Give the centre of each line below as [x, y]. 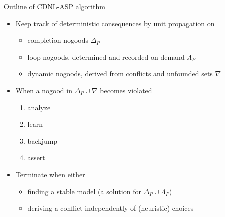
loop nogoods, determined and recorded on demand [106, 57]
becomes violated [126, 90]
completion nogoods [58, 40]
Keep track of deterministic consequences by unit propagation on [115, 23]
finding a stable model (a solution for [84, 191]
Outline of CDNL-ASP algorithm [55, 6]
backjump [43, 141]
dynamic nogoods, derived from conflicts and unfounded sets [120, 74]
